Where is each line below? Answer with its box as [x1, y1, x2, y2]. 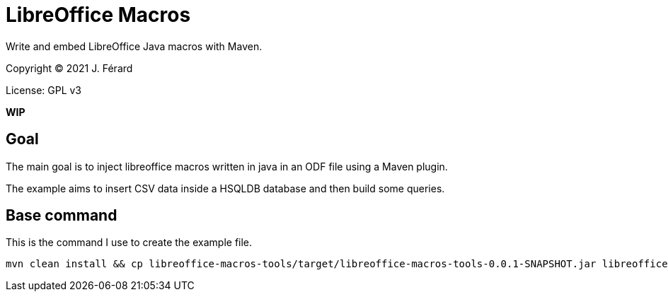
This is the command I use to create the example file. [6, 236, 253, 249]
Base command [6, 206, 117, 225]
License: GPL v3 [6, 83, 82, 96]
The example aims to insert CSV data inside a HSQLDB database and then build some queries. [6, 182, 445, 194]
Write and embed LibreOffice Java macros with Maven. [6, 40, 263, 52]
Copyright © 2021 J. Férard [6, 62, 133, 74]
